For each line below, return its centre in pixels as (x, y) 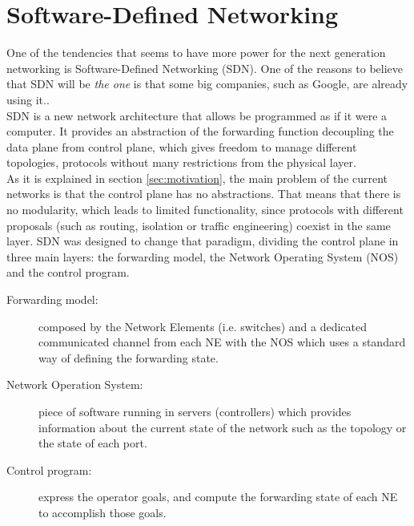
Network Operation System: (75, 384)
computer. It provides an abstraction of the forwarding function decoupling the (200, 131)
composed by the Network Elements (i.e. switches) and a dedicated (203, 326)
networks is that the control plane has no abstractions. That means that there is (204, 194)
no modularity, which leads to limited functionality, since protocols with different (205, 210)
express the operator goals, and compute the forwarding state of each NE (218, 497)
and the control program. (68, 272)
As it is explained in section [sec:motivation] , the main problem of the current (197, 178)
